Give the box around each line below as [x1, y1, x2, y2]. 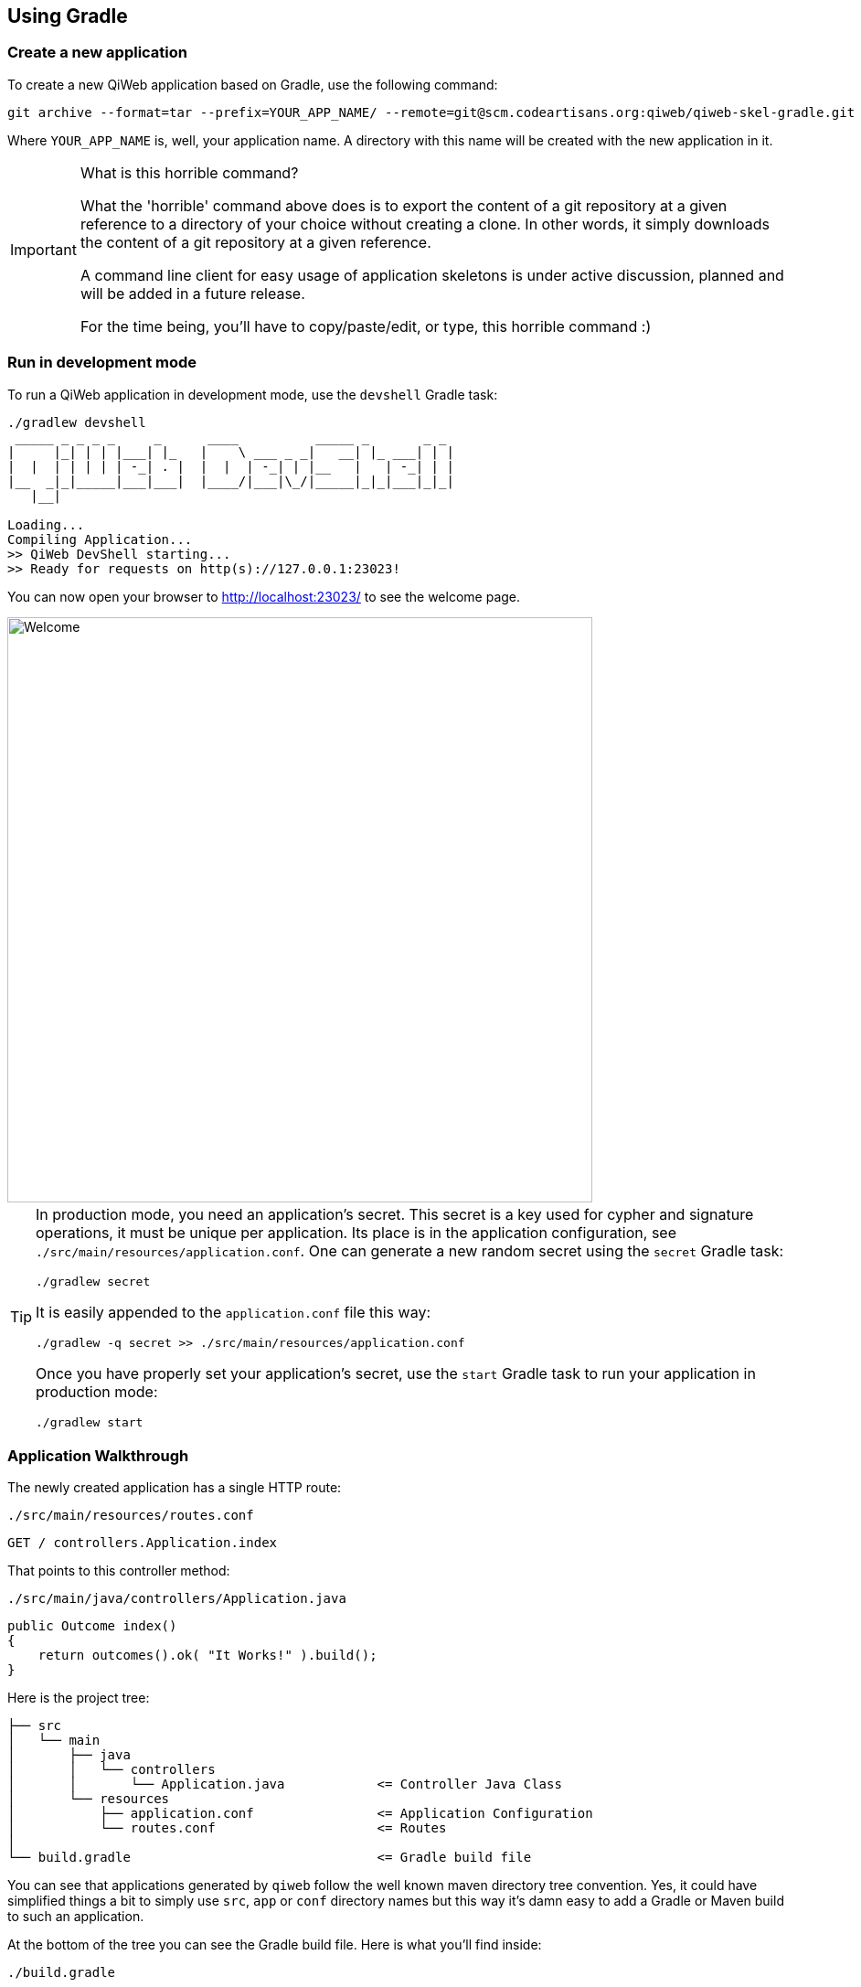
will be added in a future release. [80, 283, 305, 303]
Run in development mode [7, 353, 197, 372]
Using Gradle [7, 5, 128, 27]
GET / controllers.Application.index [7, 1535, 278, 1551]
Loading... [7, 517, 85, 532]
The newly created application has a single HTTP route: [7, 1480, 342, 1496]
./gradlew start [36, 1415, 143, 1429]
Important [10, 240, 77, 259]
